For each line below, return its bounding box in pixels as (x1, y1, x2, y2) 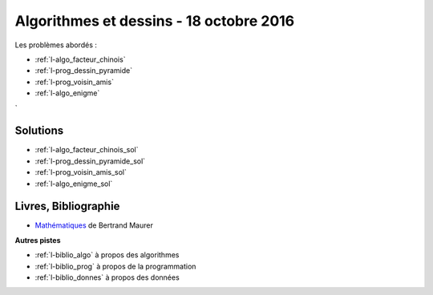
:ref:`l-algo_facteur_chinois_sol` (34, 145, 139, 155)
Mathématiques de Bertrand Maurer (34, 220, 154, 230)
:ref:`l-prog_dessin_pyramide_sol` (34, 156, 146, 166)
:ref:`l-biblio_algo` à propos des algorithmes (34, 250, 180, 260)
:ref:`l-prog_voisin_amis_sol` (34, 168, 127, 177)
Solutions (14, 124, 64, 138)
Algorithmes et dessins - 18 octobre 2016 (14, 12, 295, 30)
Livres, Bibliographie (14, 200, 120, 213)
